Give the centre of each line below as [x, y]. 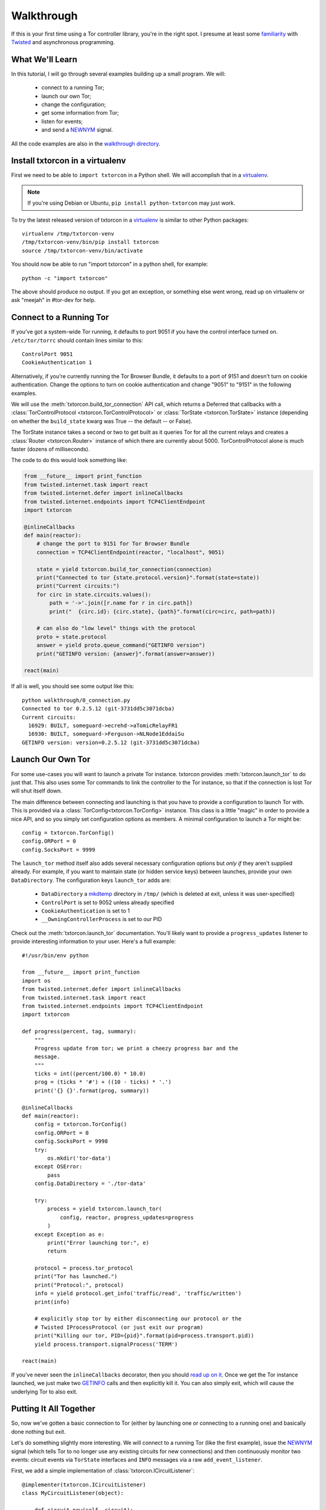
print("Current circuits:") [78, 586]
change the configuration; [74, 104]
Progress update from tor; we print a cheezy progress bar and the [136, 1048]
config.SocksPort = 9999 [59, 850]
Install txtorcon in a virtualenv [69, 161]
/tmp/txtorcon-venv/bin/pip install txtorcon [91, 242]
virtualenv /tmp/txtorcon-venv [68, 234]
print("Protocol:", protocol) [79, 1285]
